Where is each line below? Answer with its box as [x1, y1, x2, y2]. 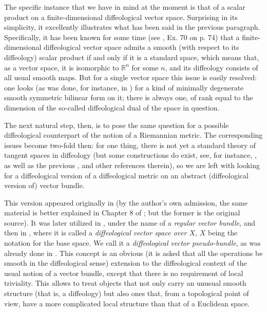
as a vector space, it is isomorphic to [4, 62, 119, 72]
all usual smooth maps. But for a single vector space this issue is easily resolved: [4, 72, 257, 83]
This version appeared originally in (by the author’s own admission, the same [4, 197, 247, 208]
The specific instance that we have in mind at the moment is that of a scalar [4, 2, 245, 12]
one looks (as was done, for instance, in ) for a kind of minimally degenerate [4, 82, 244, 93]
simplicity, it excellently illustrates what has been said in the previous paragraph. [4, 22, 260, 32]
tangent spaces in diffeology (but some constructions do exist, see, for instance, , [4, 150, 257, 160]
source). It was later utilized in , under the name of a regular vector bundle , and [4, 217, 256, 228]
